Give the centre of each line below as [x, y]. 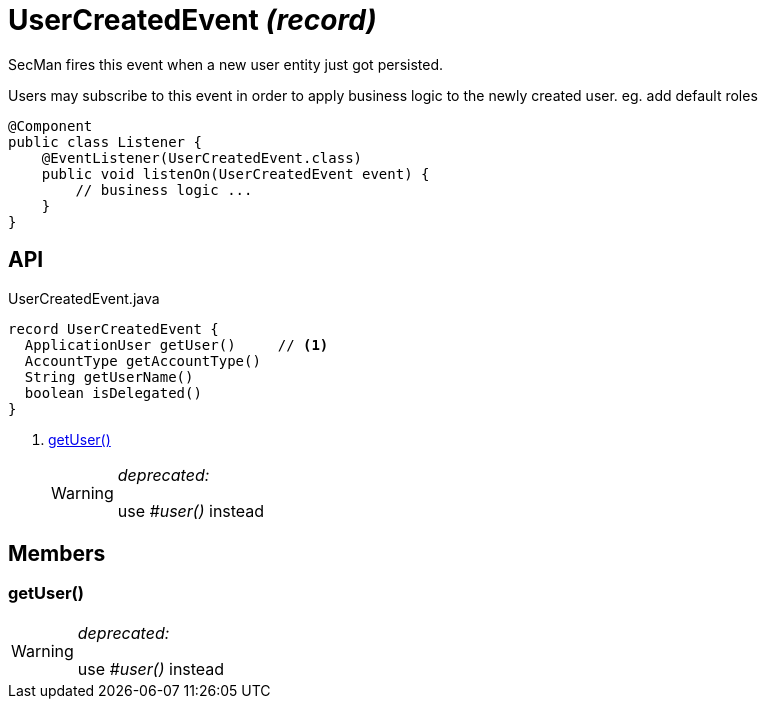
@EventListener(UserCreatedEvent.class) [202, 157]
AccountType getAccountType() [142, 360]
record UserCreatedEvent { [113, 328]
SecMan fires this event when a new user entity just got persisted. [226, 64]
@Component [50, 125]
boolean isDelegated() [113, 392]
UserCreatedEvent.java [84, 298]
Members [57, 554]
